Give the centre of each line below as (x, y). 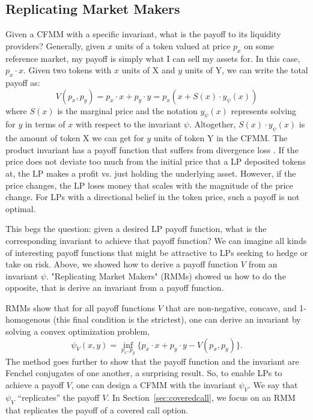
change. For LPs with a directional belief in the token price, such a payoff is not (153, 197)
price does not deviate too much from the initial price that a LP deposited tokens (156, 161)
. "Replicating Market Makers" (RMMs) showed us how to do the (166, 275)
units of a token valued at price (173, 45)
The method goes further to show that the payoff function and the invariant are (152, 361)
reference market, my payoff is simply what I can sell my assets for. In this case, (153, 58)
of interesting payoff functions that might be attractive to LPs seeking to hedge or (157, 252)
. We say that (273, 385)
